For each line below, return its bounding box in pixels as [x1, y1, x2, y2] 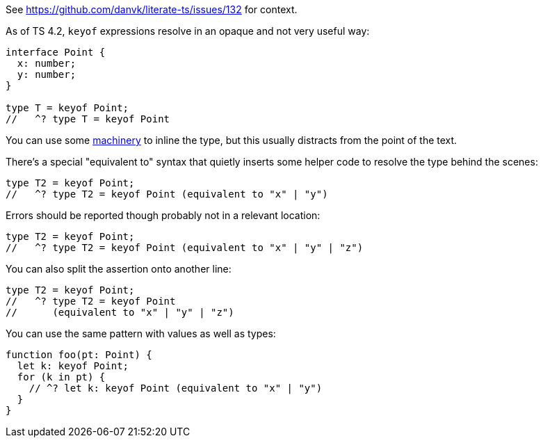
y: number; [17, 69, 76, 80]
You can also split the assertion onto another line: [6, 263, 232, 275]
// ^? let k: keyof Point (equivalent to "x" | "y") [29, 382, 323, 394]
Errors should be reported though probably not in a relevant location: [6, 209, 321, 221]
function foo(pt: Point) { [6, 349, 152, 360]
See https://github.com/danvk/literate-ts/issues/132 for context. [6, 3, 298, 15]
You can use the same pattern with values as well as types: [6, 328, 276, 339]
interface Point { [6, 47, 106, 58]
